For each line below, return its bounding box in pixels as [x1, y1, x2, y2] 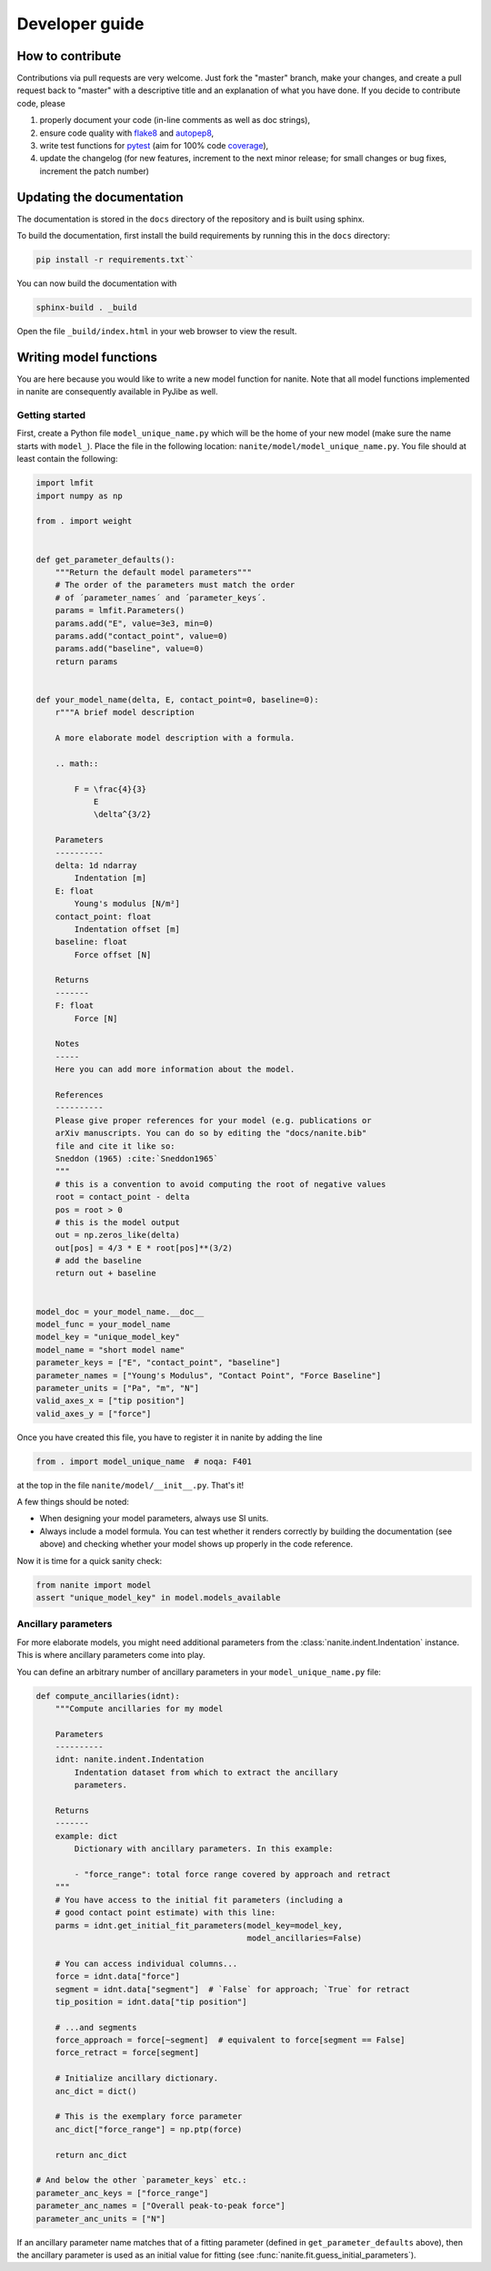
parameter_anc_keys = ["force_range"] [35, 2187, 209, 2198]
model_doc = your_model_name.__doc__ [35, 1306, 205, 1316]
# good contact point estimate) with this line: [55, 1908, 276, 1918]
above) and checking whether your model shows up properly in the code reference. [39, 1539, 354, 1550]
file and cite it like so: [55, 1141, 176, 1151]
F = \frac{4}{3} [74, 783, 147, 794]
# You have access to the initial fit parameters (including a [55, 1895, 344, 1905]
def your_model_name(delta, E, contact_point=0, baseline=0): [35, 694, 319, 705]
